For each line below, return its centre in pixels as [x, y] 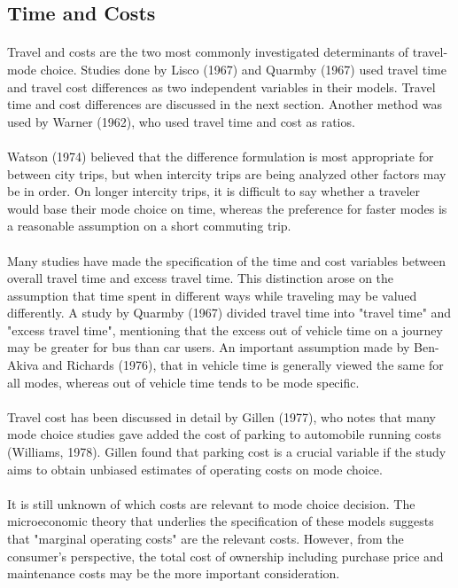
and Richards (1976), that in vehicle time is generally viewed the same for [243, 365]
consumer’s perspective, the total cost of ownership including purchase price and [225, 556]
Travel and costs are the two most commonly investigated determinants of [208, 52]
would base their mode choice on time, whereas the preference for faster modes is [227, 208]
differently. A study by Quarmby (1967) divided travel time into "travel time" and [229, 313]
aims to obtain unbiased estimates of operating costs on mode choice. [195, 469]
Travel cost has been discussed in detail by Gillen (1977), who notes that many [221, 416]
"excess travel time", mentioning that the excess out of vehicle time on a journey [225, 329]
